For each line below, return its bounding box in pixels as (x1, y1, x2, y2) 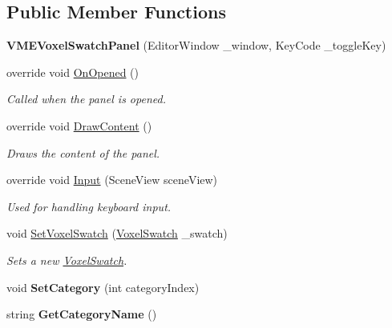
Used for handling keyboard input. (6, 198, 172, 214)
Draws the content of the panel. (6, 144, 160, 161)
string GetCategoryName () (6, 306, 157, 322)
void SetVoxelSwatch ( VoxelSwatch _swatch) (6, 225, 228, 242)
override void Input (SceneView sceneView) (6, 171, 218, 188)
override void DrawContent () (6, 117, 152, 134)
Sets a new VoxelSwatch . (6, 251, 127, 268)
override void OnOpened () (6, 63, 139, 80)
